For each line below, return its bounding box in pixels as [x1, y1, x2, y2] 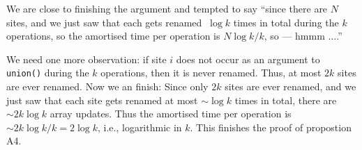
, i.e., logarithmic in [97, 119, 182, 134]
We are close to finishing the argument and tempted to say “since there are [6, 1, 328, 15]
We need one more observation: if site [6, 51, 167, 66]
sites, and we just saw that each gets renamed [6, 15, 202, 29]
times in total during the [233, 15, 339, 29]
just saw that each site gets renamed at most [6, 92, 198, 107]
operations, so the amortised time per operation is [6, 28, 220, 43]
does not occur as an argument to [176, 51, 320, 66]
